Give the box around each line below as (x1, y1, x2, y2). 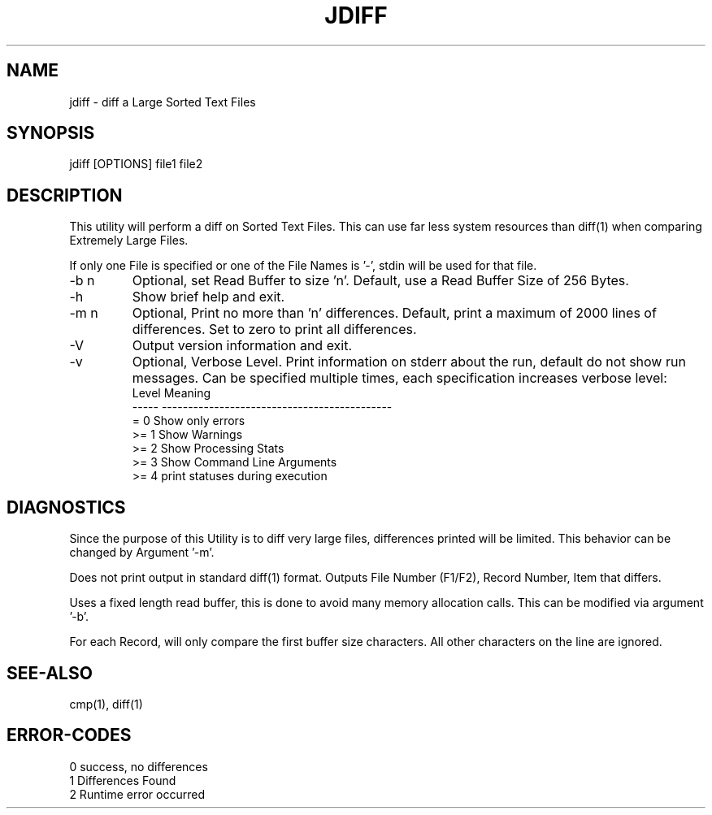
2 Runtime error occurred (69, 787, 205, 801)
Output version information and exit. (132, 337, 353, 354)
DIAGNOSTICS (7, 496, 126, 518)
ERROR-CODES (7, 725, 132, 746)
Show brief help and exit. (132, 288, 285, 306)
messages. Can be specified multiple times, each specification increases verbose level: (132, 370, 667, 387)
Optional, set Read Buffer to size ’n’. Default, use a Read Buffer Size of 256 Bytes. (132, 272, 629, 289)
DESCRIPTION (7, 184, 123, 206)
